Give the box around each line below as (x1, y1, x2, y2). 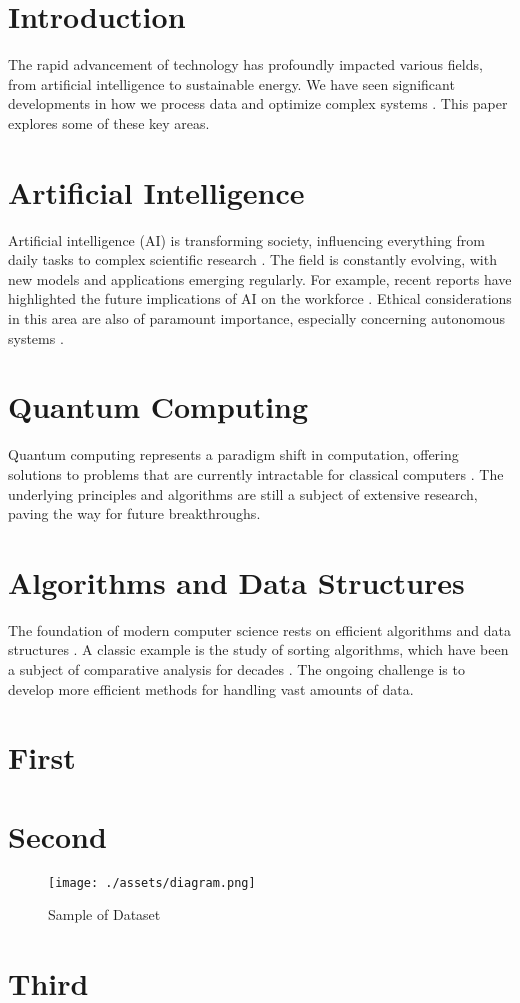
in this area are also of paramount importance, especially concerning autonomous (8, 308, 506, 328)
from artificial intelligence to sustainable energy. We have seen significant (8, 73, 455, 94)
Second (8, 815, 107, 856)
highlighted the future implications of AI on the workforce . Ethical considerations (8, 288, 512, 309)
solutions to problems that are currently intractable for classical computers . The (8, 463, 504, 484)
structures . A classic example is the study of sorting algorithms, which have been (8, 639, 509, 660)
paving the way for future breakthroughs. (8, 503, 261, 524)
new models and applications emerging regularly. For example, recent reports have (8, 268, 512, 289)
